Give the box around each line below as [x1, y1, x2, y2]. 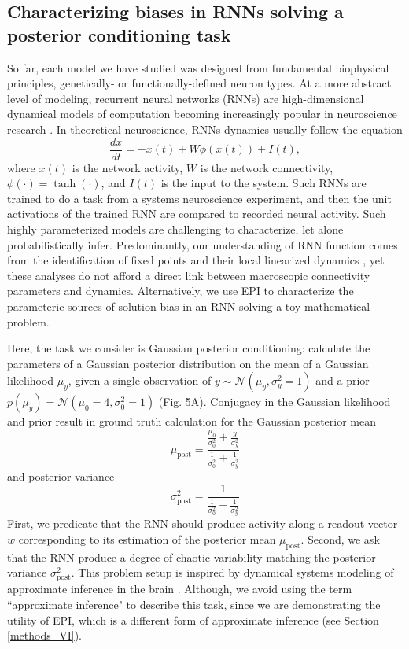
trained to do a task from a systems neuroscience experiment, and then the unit [7, 190, 392, 206]
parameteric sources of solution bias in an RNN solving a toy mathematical [7, 297, 370, 314]
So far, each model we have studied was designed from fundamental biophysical [7, 59, 389, 76]
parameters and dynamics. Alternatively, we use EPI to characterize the [7, 282, 354, 299]
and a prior [315, 372, 370, 389]
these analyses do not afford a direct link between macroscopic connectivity [7, 267, 370, 283]
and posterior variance [7, 468, 115, 485]
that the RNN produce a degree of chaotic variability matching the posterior [7, 548, 376, 565]
